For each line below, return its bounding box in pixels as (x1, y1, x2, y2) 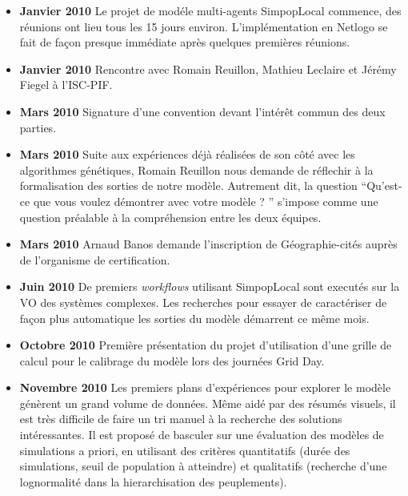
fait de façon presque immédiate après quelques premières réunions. (19, 34, 350, 50)
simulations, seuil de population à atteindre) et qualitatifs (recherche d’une (19, 458, 387, 474)
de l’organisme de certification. (19, 251, 170, 268)
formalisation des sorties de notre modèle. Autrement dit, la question (19, 177, 358, 194)
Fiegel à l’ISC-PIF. (19, 76, 113, 93)
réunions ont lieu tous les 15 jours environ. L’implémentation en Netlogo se (19, 18, 388, 34)
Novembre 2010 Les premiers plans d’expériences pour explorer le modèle (19, 379, 391, 396)
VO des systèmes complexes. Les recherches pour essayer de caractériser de (19, 293, 387, 310)
